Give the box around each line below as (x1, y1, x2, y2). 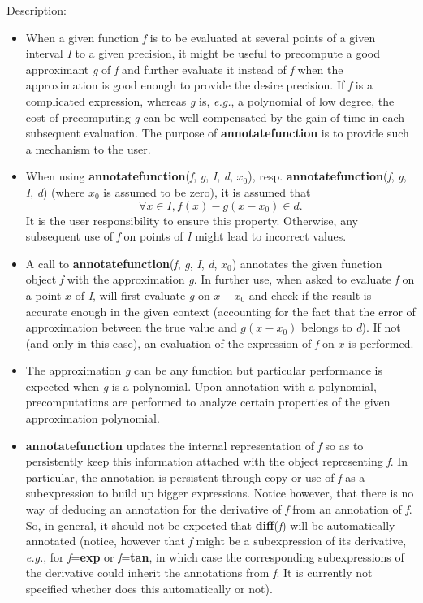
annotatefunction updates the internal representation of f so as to (25, 436, 364, 453)
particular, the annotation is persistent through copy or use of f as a (25, 468, 365, 485)
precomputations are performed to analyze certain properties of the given (25, 393, 391, 410)
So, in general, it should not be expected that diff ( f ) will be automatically (25, 516, 395, 533)
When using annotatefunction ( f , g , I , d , (25, 167, 233, 184)
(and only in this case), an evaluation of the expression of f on (25, 334, 335, 351)
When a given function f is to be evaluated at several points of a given (25, 28, 376, 46)
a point (25, 286, 62, 303)
